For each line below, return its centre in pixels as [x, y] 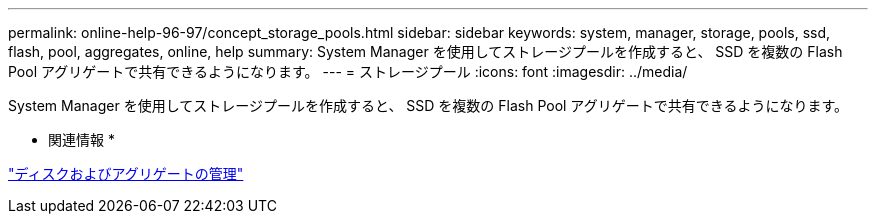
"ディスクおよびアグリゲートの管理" [126, 173]
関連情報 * [81, 139]
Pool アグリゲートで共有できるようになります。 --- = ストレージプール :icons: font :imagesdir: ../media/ [348, 71]
